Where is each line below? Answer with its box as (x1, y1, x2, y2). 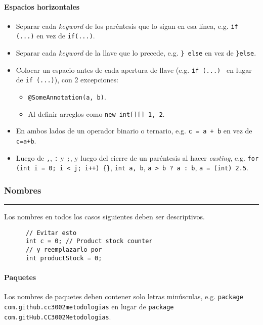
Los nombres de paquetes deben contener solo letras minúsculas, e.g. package (4, 291, 243, 302)
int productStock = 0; (25, 254, 102, 262)
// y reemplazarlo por (25, 246, 102, 254)
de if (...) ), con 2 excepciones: (16, 74, 118, 85)
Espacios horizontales (4, 1, 80, 12)
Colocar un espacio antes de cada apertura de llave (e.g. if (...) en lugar (16, 64, 252, 75)
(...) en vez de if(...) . (16, 30, 95, 41)
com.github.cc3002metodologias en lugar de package (4, 301, 174, 311)
